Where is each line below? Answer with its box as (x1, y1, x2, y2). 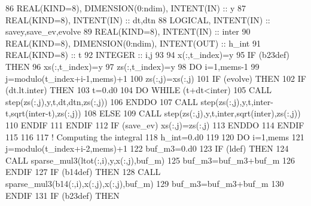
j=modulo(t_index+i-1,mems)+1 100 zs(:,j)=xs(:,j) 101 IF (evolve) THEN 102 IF (5, 72, 306, 84)
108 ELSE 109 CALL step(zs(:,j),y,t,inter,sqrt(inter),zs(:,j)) (84, 107, 301, 119)
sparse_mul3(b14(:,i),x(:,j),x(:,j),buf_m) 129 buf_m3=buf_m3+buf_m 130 (5, 177, 284, 189)
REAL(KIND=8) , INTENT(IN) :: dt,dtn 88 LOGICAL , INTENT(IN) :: (5, 13, 270, 26)
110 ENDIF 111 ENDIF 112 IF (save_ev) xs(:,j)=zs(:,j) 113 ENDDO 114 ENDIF (5, 118, 304, 131)
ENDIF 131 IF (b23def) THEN (5, 189, 120, 201)
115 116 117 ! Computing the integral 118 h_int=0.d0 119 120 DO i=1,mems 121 (5, 130, 304, 143)
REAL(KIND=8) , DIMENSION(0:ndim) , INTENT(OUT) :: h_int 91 (5, 36, 261, 49)
